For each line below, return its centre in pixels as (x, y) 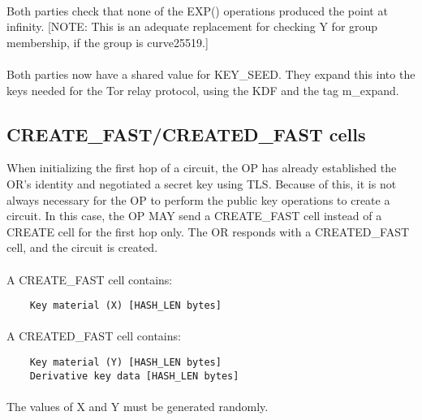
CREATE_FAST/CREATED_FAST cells (186, 134)
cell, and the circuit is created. (82, 247)
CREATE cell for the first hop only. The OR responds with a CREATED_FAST (208, 231)
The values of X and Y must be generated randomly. (138, 406)
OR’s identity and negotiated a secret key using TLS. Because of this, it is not (202, 183)
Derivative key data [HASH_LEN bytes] (134, 376)
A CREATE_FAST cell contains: (90, 279)
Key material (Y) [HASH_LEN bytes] (125, 362)
